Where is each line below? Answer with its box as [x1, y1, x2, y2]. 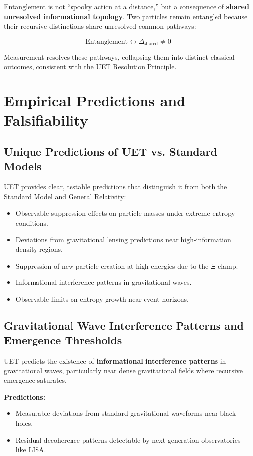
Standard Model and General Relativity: [4, 191, 126, 201]
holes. [15, 418, 33, 428]
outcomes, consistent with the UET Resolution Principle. [4, 61, 177, 72]
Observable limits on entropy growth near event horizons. [15, 293, 189, 304]
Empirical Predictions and [4, 91, 186, 111]
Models [4, 158, 42, 174]
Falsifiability [4, 110, 88, 130]
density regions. [15, 244, 63, 254]
